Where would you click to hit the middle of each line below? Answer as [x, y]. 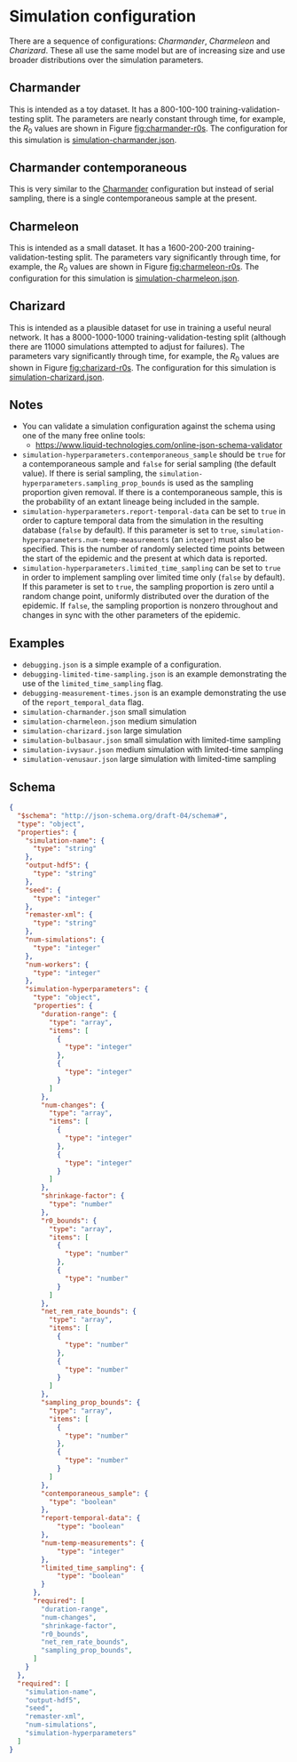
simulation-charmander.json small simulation [104, 712]
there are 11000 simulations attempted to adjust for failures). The [127, 346]
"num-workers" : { [57, 965]
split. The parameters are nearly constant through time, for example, [161, 118]
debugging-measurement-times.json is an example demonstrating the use [154, 693]
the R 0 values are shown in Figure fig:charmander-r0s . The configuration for [148, 129]
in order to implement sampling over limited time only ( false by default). [153, 577]
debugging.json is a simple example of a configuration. [121, 665]
